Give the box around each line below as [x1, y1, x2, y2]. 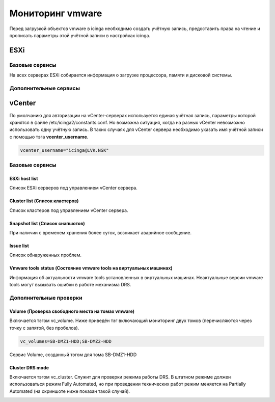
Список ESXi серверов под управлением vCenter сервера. [9, 185, 137, 191]
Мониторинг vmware [9, 8, 102, 19]
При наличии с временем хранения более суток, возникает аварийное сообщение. [9, 230, 192, 236]
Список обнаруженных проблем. [9, 252, 81, 258]
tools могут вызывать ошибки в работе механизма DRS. [9, 282, 131, 288]
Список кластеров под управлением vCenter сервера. [9, 207, 128, 213]
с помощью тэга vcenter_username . [9, 133, 89, 140]
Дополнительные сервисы [9, 85, 80, 92]
